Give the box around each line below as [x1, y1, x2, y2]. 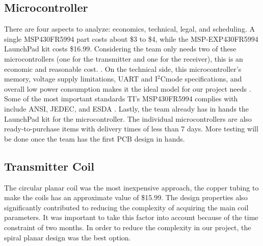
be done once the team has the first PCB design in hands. [4, 133, 185, 144]
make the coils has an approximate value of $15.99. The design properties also [4, 192, 248, 203]
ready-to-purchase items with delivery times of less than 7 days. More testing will [4, 123, 258, 134]
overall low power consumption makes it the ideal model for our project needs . [4, 83, 251, 94]
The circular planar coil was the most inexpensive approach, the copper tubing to [4, 182, 259, 193]
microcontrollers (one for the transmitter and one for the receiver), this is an [4, 53, 243, 64]
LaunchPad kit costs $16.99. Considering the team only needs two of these [4, 43, 236, 54]
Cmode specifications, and [160, 73, 242, 84]
